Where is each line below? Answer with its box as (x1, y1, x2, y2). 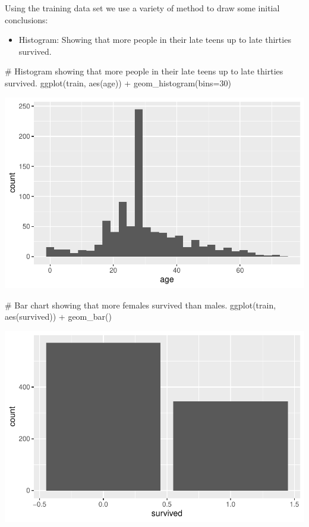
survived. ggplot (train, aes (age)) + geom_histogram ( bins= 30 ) (5, 76, 231, 89)
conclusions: (5, 13, 48, 26)
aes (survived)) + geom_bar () (5, 310, 112, 323)
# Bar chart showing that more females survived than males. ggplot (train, (5, 298, 276, 311)
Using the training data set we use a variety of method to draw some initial (5, 2, 280, 14)
